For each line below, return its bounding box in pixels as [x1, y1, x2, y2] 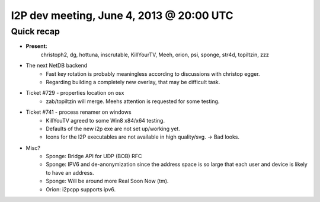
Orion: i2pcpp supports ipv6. [46, 185, 116, 193]
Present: [25, 43, 47, 50]
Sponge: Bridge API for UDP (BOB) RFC [46, 153, 142, 160]
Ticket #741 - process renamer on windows [25, 108, 132, 116]
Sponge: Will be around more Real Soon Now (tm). [46, 178, 169, 185]
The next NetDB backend [25, 62, 88, 69]
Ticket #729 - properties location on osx [25, 89, 124, 97]
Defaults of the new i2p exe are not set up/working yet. [46, 125, 180, 132]
